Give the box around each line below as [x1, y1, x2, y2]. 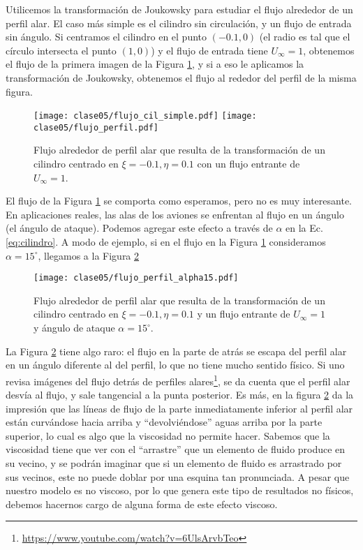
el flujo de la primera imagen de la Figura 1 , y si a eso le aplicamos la [6, 57, 304, 71]
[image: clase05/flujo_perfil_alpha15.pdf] [34, 273, 239, 283]
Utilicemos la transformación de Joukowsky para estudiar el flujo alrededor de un [6, 2, 353, 16]
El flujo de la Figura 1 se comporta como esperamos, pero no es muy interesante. [6, 193, 352, 208]
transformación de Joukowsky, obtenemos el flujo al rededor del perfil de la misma [6, 70, 357, 84]
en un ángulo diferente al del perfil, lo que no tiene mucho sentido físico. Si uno [6, 357, 345, 372]
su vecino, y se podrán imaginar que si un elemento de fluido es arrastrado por [6, 456, 342, 470]
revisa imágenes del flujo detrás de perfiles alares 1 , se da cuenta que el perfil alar [6, 371, 350, 388]
